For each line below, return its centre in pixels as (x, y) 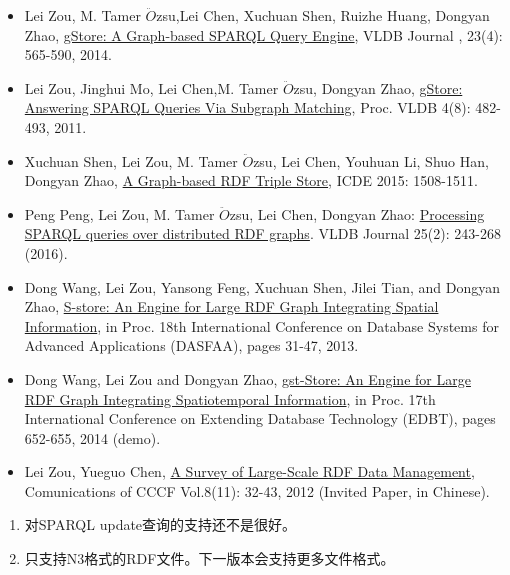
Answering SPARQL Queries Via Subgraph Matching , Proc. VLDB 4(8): (247, 107)
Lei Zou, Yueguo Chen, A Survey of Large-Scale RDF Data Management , (249, 471)
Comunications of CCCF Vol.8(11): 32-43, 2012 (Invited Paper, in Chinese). (257, 490)
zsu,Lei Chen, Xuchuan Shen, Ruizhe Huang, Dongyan (323, 15)
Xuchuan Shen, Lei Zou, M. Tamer (131, 160)
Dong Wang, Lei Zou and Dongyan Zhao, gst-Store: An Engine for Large (247, 378)
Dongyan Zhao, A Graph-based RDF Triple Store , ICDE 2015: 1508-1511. (251, 180)
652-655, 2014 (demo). (92, 437)
